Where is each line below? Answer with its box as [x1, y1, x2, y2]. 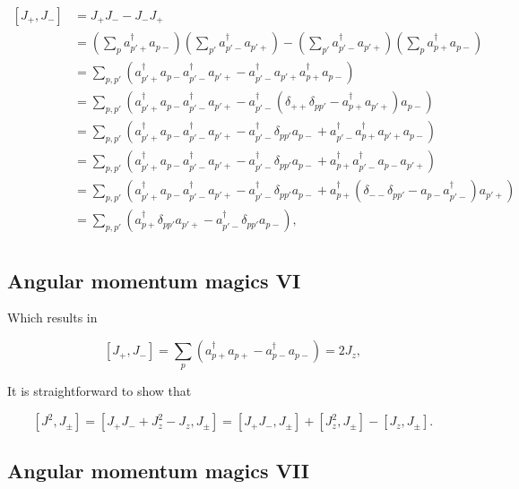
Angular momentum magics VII [7, 457, 309, 485]
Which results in [7, 308, 98, 327]
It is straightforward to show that [7, 382, 192, 400]
